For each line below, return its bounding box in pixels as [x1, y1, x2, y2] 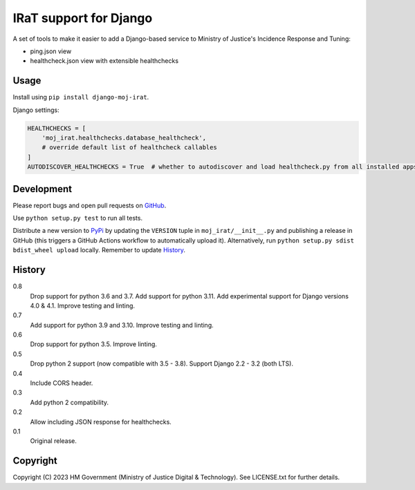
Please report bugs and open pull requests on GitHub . [12, 201, 167, 209]
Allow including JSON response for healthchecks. [30, 417, 172, 426]
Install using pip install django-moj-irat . [12, 93, 149, 102]
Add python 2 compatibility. [30, 398, 109, 406]
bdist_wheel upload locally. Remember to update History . [12, 246, 186, 254]
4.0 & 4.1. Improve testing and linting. [30, 301, 135, 310]
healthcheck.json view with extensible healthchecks [30, 57, 179, 65]
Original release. [30, 437, 77, 445]
